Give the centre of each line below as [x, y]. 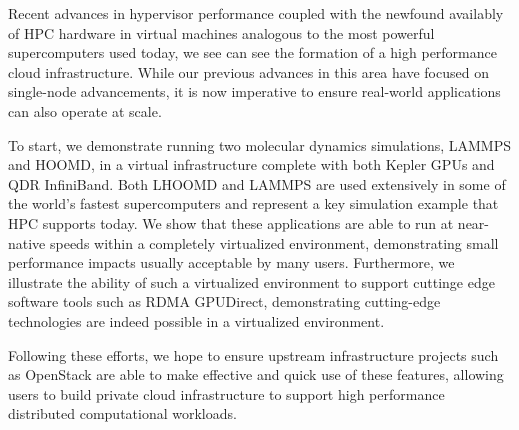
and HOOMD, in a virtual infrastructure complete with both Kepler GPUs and [251, 164]
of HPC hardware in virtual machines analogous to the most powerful [221, 32]
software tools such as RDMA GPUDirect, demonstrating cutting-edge [224, 301]
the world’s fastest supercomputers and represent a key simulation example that [253, 203]
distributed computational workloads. [122, 413]
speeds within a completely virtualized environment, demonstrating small [274, 242]
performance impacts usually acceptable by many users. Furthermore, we [231, 262]
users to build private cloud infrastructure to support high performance [226, 393]
